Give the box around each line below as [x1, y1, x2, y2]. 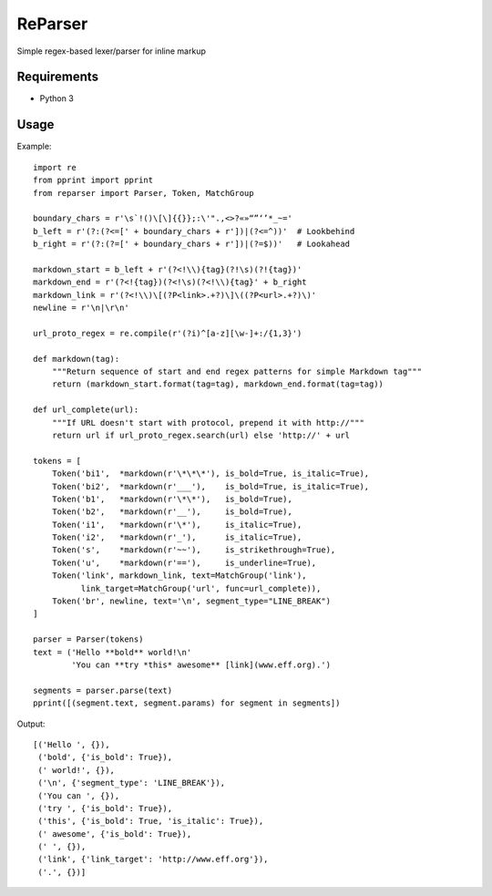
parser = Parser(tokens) [33, 634, 144, 644]
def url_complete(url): [33, 405, 139, 415]
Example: [16, 141, 52, 152]
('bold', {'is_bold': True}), [37, 752, 173, 763]
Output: [16, 718, 46, 729]
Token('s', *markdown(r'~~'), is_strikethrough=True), [51, 545, 336, 555]
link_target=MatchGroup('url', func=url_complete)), [80, 583, 322, 593]
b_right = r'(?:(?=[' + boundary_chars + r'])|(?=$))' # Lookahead [33, 239, 351, 250]
